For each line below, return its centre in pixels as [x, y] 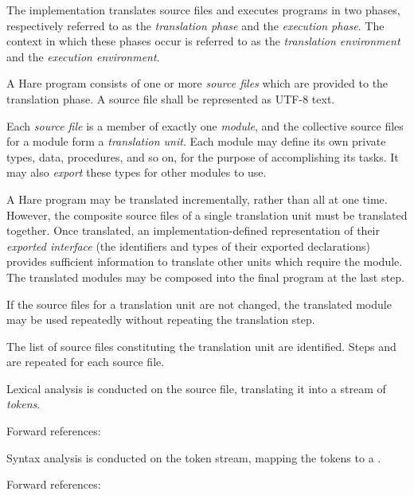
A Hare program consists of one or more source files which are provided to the [197, 83]
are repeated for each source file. [86, 362]
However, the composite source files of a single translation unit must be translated [207, 214]
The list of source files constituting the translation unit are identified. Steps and [201, 346]
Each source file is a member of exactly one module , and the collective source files [205, 125]
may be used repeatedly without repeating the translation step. [161, 320]
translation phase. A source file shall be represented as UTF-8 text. [171, 98]
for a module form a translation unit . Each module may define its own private [196, 141]
